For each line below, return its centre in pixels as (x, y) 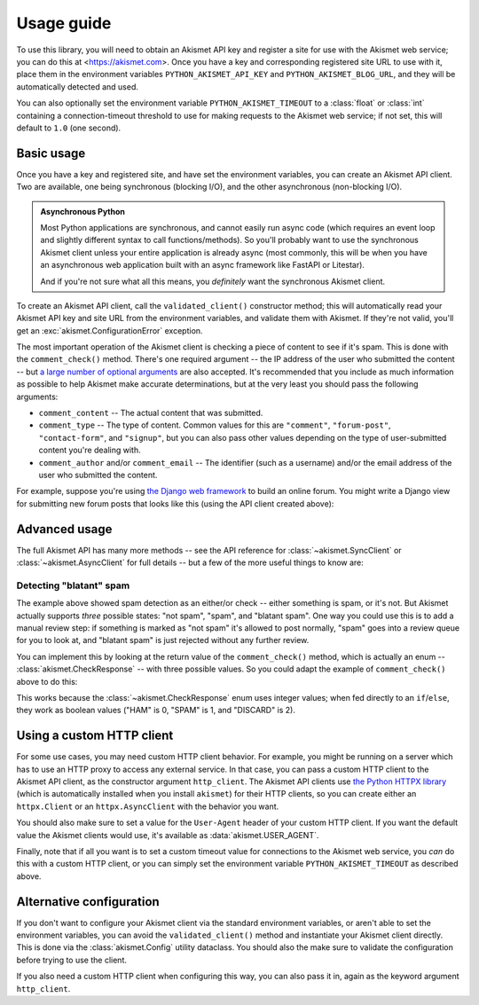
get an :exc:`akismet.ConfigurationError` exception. (110, 330)
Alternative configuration (88, 902)
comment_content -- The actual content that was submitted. (151, 413)
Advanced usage (64, 529)
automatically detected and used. (78, 86)
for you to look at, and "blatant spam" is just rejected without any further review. (163, 640)
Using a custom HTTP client (95, 736)
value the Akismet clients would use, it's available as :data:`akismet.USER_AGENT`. (168, 835)
